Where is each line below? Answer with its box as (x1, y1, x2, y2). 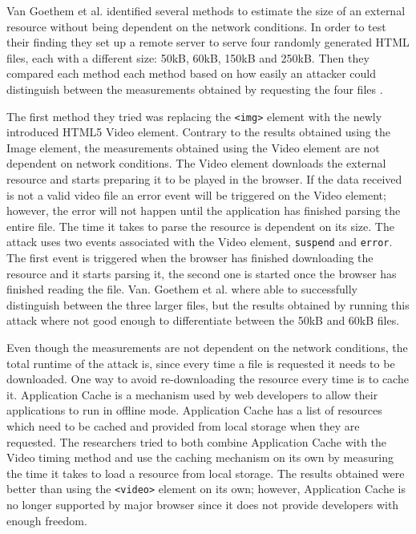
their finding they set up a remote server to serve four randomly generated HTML (6, 34, 410, 51)
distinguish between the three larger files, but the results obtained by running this (6, 296, 410, 313)
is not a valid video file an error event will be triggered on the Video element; (6, 186, 386, 203)
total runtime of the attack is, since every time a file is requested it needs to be (6, 354, 395, 371)
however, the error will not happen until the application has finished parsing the (6, 202, 401, 219)
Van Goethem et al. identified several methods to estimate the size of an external (6, 2, 406, 18)
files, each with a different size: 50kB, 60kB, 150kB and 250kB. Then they (6, 49, 370, 66)
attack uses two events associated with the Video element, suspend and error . (6, 233, 393, 250)
